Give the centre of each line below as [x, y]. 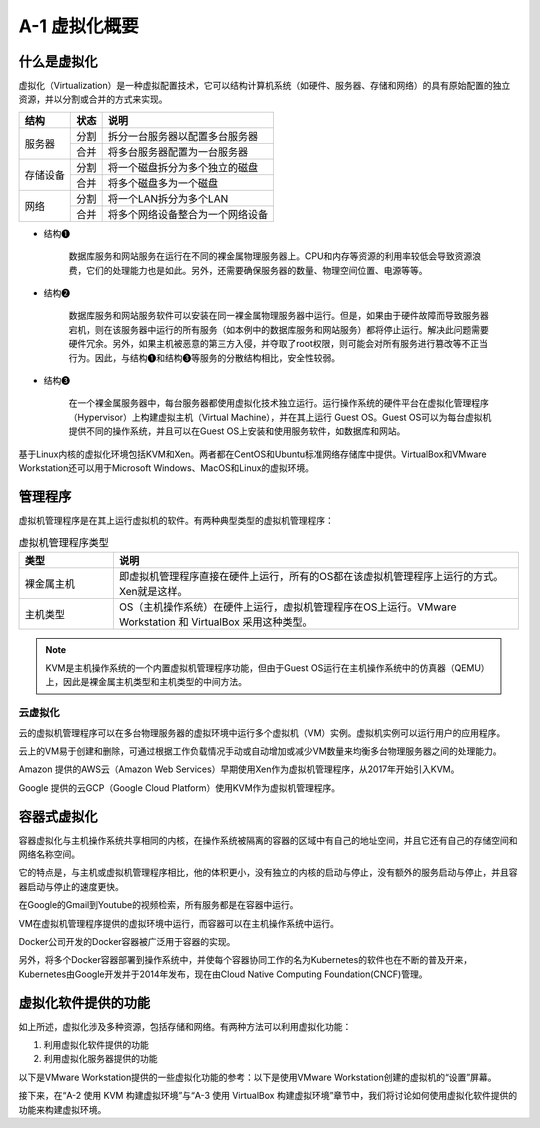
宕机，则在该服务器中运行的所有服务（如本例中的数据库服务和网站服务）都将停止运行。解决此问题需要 [278, 329]
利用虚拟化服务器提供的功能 [100, 1059]
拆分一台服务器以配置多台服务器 [183, 136]
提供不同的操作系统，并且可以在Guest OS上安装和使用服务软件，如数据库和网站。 [237, 431]
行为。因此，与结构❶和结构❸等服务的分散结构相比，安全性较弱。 [204, 357]
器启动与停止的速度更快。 [71, 886]
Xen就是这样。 [153, 591]
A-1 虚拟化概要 [78, 26]
